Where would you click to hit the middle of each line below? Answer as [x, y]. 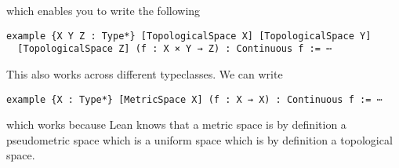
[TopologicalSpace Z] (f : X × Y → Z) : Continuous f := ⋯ [175, 49]
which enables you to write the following [103, 10]
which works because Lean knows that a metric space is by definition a [176, 124]
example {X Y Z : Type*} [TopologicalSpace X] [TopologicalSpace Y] [189, 36]
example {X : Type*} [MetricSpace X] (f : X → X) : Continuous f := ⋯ [194, 99]
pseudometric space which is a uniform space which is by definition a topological [199, 139]
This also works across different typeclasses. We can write [145, 73]
